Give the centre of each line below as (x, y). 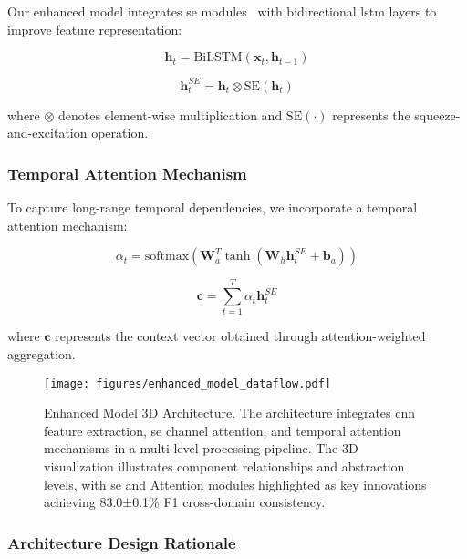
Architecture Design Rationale (122, 542)
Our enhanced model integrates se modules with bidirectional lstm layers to (222, 11)
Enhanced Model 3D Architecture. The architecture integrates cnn (230, 413)
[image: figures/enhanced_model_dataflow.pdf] (187, 383)
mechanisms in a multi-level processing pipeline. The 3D (201, 448)
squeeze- (437, 114)
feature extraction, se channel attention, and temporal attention (223, 430)
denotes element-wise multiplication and (171, 114)
